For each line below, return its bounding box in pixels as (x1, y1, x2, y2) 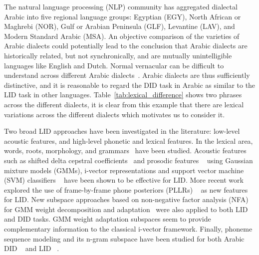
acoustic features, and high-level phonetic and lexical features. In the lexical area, (4, 135, 253, 146)
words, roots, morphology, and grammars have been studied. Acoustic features (4, 145, 247, 156)
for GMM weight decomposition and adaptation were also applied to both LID (4, 204, 248, 214)
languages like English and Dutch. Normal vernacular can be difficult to (4, 60, 224, 70)
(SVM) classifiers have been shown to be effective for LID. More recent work (4, 175, 244, 185)
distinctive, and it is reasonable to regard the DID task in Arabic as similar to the (4, 79, 256, 90)
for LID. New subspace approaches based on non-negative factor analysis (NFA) (4, 194, 249, 205)
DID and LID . (4, 243, 59, 254)
